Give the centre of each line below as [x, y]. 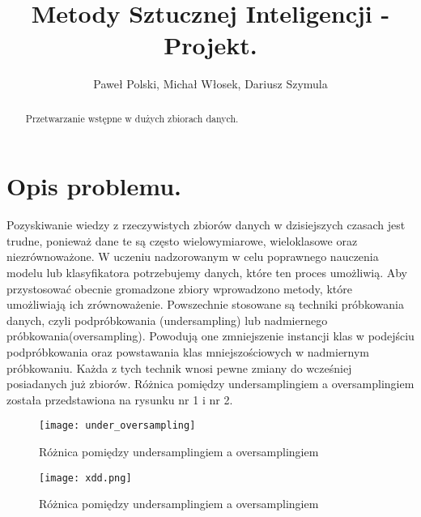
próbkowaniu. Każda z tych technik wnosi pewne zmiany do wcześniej [179, 367]
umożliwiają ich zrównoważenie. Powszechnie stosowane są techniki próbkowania [205, 304]
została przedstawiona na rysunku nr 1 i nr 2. [120, 399]
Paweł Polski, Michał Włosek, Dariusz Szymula [210, 84]
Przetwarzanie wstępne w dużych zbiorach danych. [132, 118]
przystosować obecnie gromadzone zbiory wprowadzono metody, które [179, 288]
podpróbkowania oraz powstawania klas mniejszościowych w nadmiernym [188, 352]
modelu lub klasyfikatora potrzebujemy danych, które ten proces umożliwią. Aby [207, 273]
